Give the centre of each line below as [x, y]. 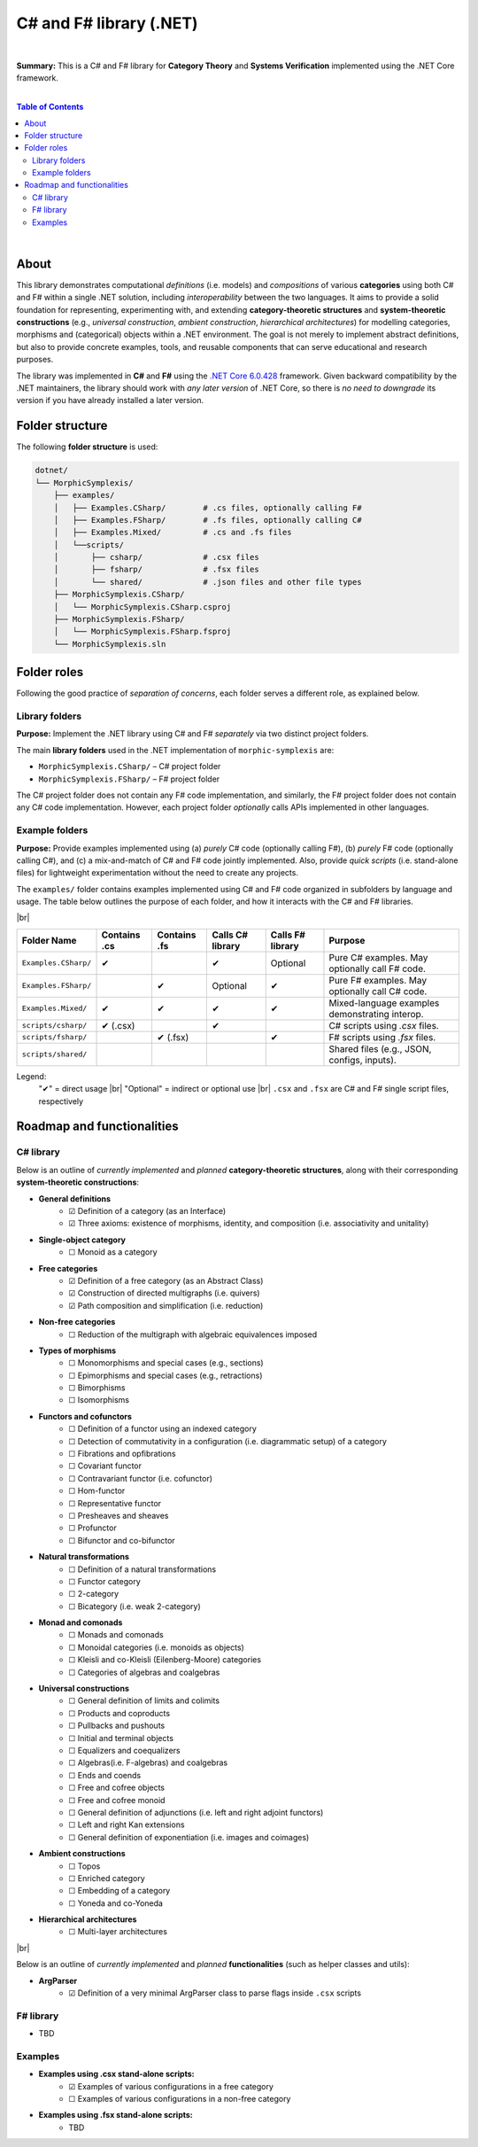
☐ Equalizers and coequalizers [124, 1750]
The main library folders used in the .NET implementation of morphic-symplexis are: [175, 750]
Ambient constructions [82, 1854]
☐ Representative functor [115, 1503]
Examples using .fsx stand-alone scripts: [116, 2115]
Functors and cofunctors [85, 1416]
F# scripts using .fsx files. [382, 1037]
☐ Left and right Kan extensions [127, 1824]
